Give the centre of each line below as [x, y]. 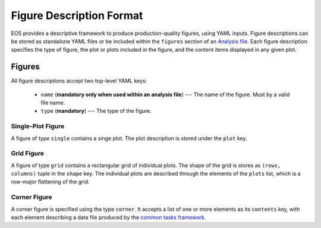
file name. [53, 103]
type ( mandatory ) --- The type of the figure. [96, 111]
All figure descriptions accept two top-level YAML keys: [79, 81]
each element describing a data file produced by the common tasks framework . [108, 217]
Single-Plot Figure [38, 126]
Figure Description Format [77, 15]
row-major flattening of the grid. [50, 182]
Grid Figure [28, 153]
